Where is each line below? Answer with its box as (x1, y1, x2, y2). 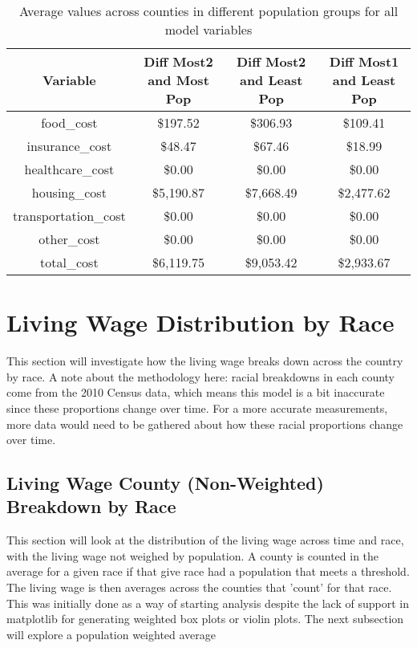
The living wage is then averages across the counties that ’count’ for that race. (6, 579, 392, 596)
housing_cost (31, 183, 107, 202)
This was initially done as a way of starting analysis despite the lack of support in (6, 594, 409, 611)
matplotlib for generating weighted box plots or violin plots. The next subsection (6, 610, 404, 627)
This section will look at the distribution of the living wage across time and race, (6, 532, 404, 548)
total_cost (40, 253, 99, 271)
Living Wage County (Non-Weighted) (6, 471, 324, 495)
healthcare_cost (24, 160, 115, 178)
